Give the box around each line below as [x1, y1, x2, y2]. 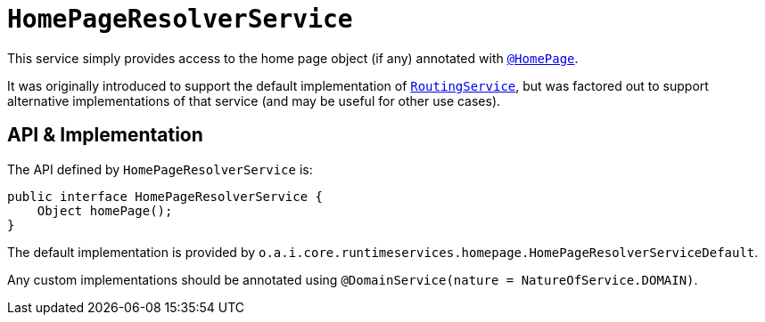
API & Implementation [7, 124, 203, 147]
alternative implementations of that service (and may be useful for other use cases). [7, 93, 501, 109]
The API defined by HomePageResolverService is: [7, 161, 313, 177]
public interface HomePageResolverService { [7, 189, 324, 204]
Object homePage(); [37, 203, 173, 218]
